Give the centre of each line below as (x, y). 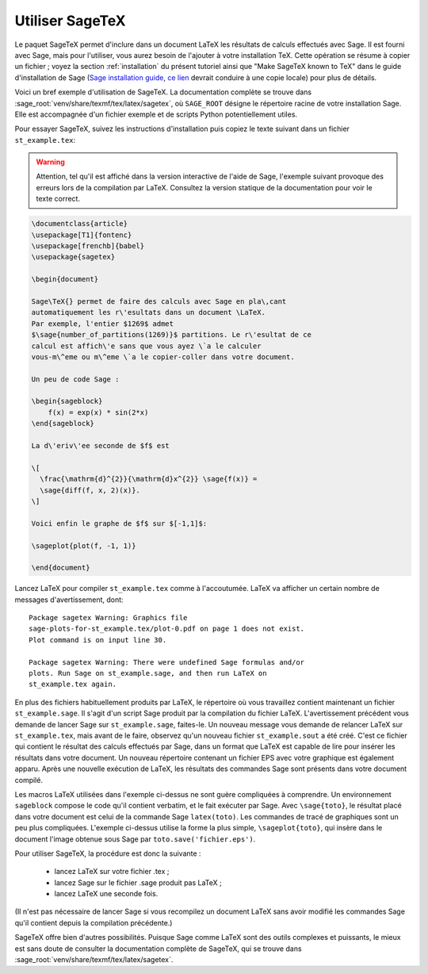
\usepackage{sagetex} (73, 257)
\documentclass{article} (80, 224)
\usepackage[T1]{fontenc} (82, 235)
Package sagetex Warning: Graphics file (108, 618)
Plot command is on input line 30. (98, 640)
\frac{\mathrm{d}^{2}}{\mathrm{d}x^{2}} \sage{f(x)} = (149, 479)
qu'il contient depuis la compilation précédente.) (94, 922)
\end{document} (61, 568)
